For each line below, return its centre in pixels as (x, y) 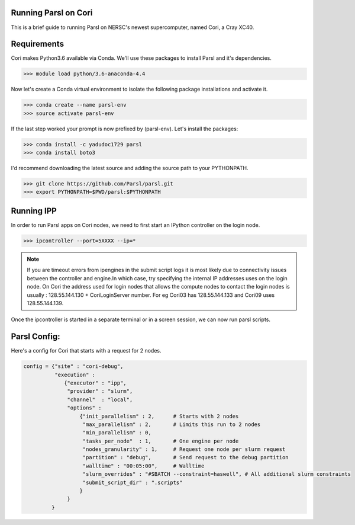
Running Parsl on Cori (52, 13)
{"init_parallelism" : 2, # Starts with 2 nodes (159, 416)
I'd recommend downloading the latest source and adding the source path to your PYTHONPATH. (130, 168)
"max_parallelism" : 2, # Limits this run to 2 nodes (172, 424)
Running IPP (34, 211)
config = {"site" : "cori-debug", (73, 366)
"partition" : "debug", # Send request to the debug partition (186, 457)
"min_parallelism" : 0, (117, 433)
